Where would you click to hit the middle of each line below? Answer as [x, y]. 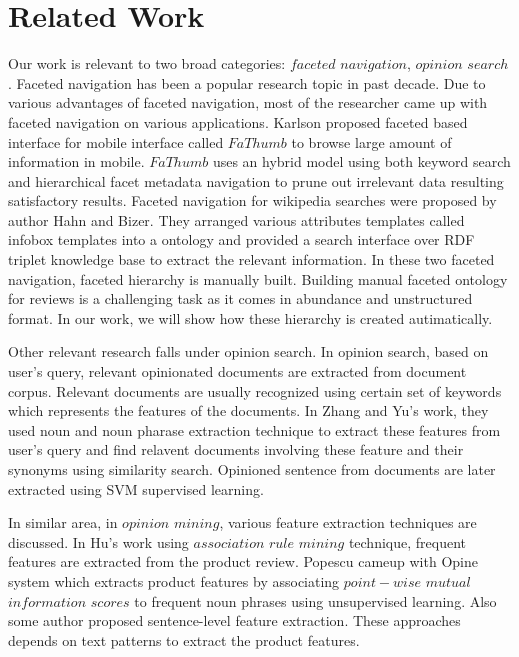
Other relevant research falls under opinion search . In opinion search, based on [248, 351]
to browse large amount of [371, 141]
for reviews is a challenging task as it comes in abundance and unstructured [240, 298]
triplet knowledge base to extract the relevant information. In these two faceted [251, 259]
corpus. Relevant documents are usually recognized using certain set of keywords [255, 390]
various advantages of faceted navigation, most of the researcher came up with [248, 102]
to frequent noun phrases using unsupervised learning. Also [315, 600]
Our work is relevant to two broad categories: [147, 63]
